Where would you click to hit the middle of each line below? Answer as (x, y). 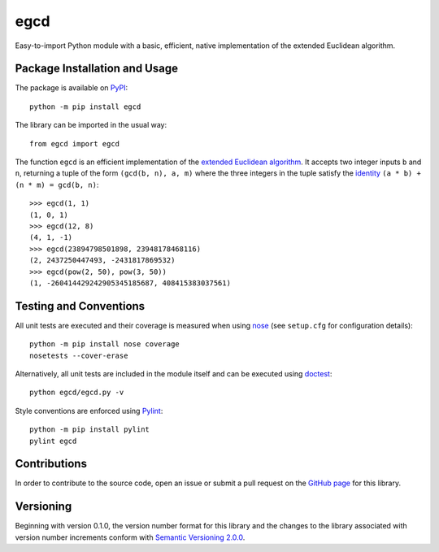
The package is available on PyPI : (72, 88)
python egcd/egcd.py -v (77, 393)
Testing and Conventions (80, 306)
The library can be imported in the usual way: (91, 125)
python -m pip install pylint (90, 430)
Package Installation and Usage (97, 69)
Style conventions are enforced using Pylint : (89, 411)
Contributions (51, 464)
